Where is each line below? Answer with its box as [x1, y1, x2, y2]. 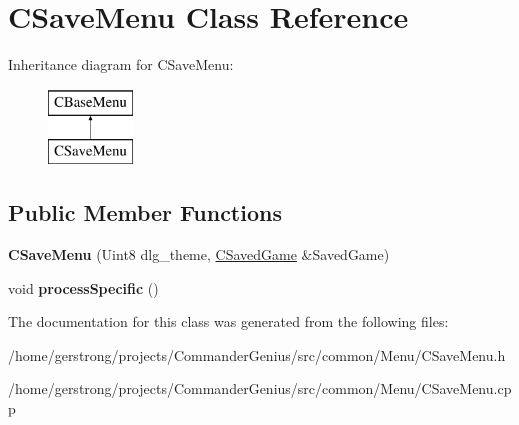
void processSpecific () [8, 277, 159, 298]
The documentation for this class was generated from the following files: [8, 311, 449, 332]
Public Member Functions [8, 197, 282, 228]
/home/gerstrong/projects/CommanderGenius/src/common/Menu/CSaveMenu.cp [8, 378, 512, 399]
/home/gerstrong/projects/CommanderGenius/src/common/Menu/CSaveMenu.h [8, 344, 506, 365]
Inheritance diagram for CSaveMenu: [8, 54, 234, 75]
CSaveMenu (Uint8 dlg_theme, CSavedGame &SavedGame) [8, 244, 390, 265]
